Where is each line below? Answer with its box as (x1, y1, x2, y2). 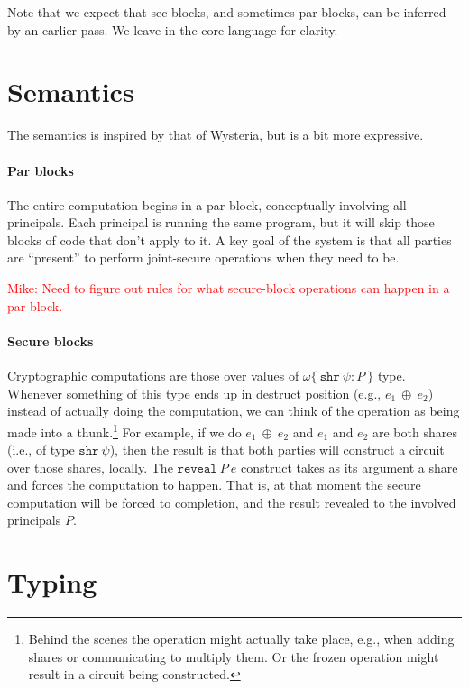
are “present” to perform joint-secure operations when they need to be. (7, 248, 400, 267)
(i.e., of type (7, 440, 75, 459)
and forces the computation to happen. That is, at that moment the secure (7, 475, 421, 494)
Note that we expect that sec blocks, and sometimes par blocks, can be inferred (7, 3, 446, 21)
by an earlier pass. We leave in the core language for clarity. (7, 20, 338, 39)
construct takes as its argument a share (241, 457, 458, 476)
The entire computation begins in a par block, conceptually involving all (7, 195, 407, 214)
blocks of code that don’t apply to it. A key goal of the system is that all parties (7, 230, 452, 249)
